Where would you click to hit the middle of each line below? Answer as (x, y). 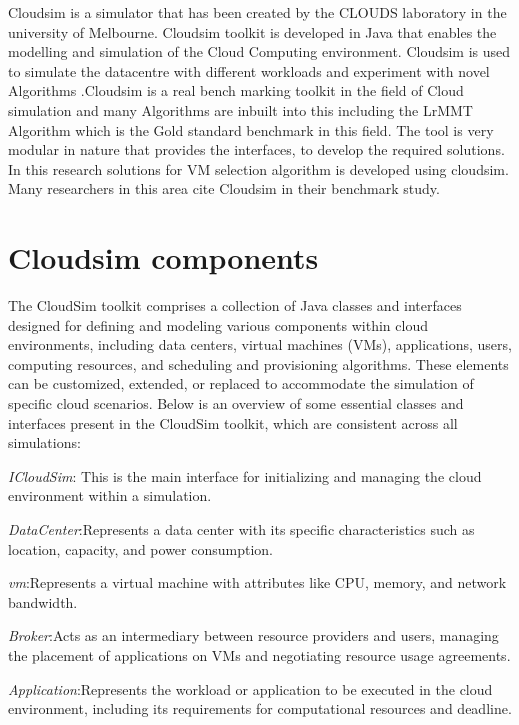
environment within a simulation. (110, 495)
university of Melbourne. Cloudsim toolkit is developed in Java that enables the (252, 31)
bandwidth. (43, 601)
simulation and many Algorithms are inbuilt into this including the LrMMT (240, 109)
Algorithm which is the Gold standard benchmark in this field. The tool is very (251, 129)
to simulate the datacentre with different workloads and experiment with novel (249, 70)
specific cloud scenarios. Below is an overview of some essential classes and (236, 403)
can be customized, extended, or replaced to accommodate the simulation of (241, 383)
